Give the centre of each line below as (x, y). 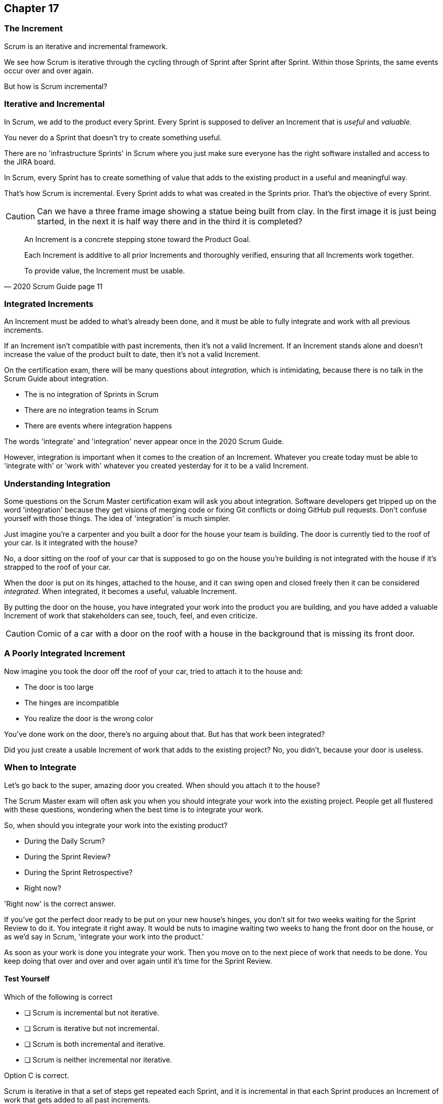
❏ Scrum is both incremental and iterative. (95, 1044)
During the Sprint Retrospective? (79, 872)
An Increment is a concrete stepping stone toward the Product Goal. (138, 239)
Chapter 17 (32, 8)
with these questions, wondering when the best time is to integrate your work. (134, 809)
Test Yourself (27, 979)
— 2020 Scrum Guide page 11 (53, 286)
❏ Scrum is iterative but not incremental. (92, 1028)
